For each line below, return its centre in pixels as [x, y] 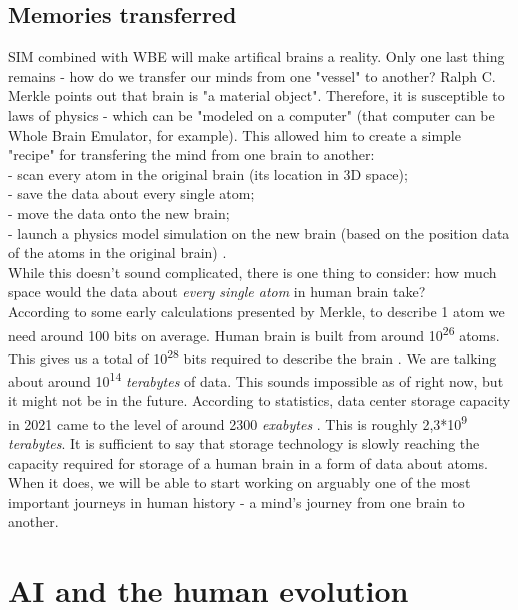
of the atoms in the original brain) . [117, 252]
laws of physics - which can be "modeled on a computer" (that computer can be [251, 114]
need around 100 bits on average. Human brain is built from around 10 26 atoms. [254, 333]
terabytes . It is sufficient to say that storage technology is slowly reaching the [244, 443]
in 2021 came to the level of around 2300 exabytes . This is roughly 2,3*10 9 [238, 422]
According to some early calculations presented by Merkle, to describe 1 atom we [256, 310]
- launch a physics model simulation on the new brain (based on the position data [259, 232]
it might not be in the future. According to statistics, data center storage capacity [259, 400]
